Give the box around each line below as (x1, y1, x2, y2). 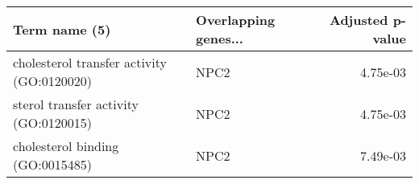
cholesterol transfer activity (13, 53, 167, 72)
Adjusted (329, 10, 388, 29)
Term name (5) (13, 19, 111, 39)
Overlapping (196, 10, 276, 29)
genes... (196, 29, 243, 47)
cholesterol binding (13, 137, 119, 155)
